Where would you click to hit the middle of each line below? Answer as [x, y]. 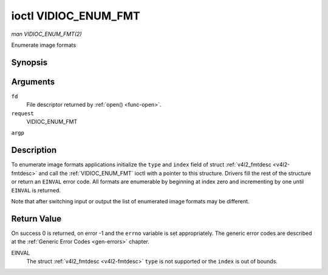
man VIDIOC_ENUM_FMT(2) [46, 34]
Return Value [36, 219]
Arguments [33, 82]
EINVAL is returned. [36, 190]
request [23, 113]
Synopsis [29, 62]
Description [34, 150]
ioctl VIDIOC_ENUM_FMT [76, 16]
